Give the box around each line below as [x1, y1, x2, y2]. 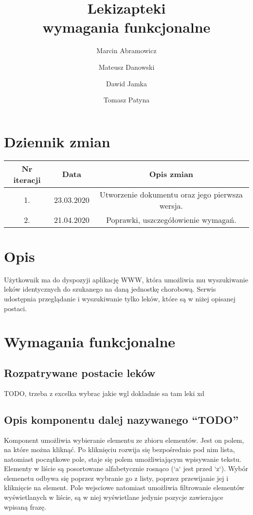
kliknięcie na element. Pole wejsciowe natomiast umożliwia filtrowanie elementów [4, 482, 245, 493]
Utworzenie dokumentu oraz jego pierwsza [99, 188, 243, 200]
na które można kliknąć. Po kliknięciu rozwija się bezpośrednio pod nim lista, [4, 444, 235, 455]
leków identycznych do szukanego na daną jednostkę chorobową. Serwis [4, 284, 216, 294]
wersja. [159, 199, 183, 211]
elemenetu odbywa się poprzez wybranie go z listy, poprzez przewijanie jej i [4, 473, 229, 483]
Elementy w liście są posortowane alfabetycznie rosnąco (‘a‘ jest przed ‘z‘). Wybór [4, 463, 248, 474]
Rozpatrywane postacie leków [4, 365, 156, 380]
